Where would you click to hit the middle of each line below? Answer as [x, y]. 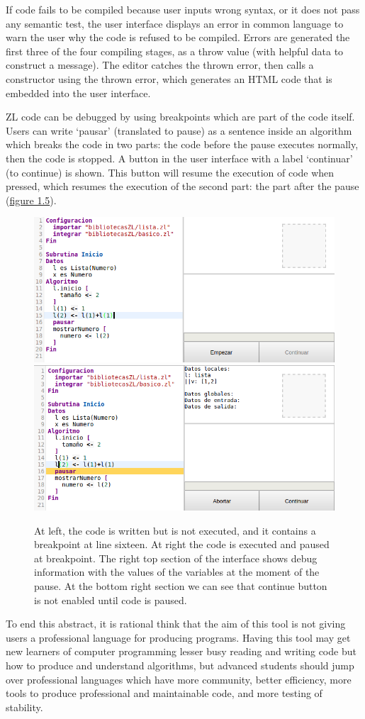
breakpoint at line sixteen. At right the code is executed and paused [182, 544]
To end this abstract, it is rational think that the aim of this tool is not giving [176, 624]
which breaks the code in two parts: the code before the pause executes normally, [182, 144]
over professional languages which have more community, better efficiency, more [179, 679]
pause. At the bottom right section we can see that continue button [181, 586]
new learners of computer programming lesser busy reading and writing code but [181, 651]
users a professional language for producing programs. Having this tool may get [178, 637]
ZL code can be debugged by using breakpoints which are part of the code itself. [180, 117]
